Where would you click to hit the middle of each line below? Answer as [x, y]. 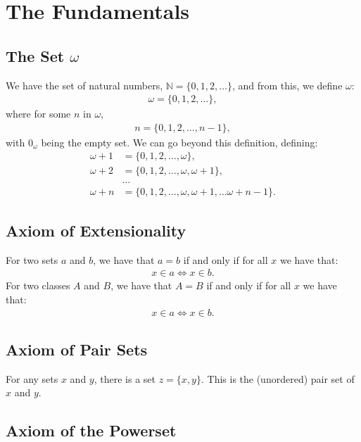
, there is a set [125, 378]
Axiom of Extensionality [96, 230]
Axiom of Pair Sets [77, 349]
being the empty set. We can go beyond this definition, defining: [179, 142]
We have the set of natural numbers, [84, 85]
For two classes [38, 285]
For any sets [32, 378]
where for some [38, 114]
